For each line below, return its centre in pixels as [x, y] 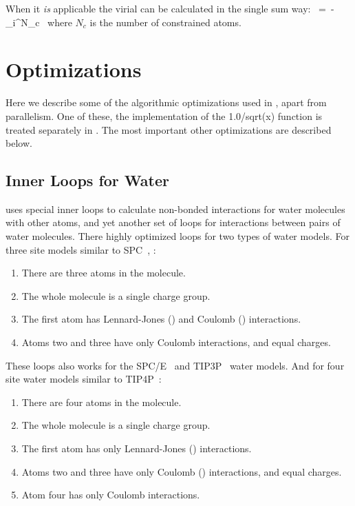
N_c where [46, 22]
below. [19, 143]
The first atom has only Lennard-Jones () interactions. [137, 448]
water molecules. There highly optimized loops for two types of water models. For [177, 236]
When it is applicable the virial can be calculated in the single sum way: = [166, 8]
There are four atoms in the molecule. [101, 402]
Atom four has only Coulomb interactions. [111, 495]
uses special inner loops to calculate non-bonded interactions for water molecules [175, 209]
